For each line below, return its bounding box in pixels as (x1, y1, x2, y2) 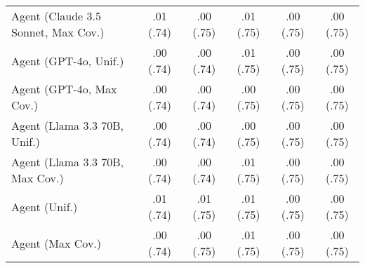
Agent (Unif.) (11, 198, 78, 215)
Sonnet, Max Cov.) (11, 24, 105, 40)
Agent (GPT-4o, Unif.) (11, 52, 124, 69)
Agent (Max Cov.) (11, 234, 102, 251)
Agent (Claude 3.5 (11, 8, 102, 24)
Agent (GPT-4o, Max (11, 81, 117, 97)
